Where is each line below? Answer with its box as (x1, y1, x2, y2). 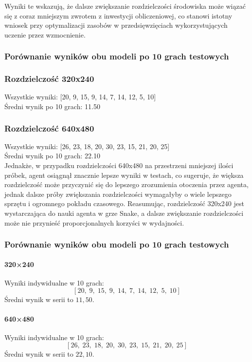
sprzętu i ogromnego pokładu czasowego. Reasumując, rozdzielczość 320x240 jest (4, 198, 244, 209)
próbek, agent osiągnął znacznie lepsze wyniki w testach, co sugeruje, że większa (4, 170, 244, 180)
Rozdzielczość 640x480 (4, 122, 94, 134)
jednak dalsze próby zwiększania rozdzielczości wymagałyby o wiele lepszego (4, 189, 232, 199)
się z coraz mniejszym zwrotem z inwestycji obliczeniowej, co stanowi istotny (4, 10, 233, 20)
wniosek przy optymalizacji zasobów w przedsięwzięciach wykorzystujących (4, 20, 228, 30)
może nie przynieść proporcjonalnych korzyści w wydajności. (4, 217, 184, 228)
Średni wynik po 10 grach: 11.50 (4, 101, 100, 112)
